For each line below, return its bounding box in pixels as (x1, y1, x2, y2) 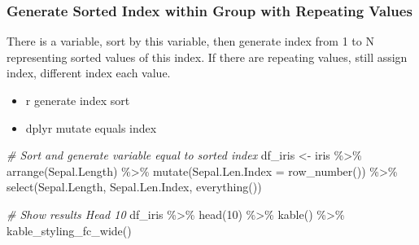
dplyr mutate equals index (25, 119, 157, 136)
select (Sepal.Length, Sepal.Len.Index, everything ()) (7, 178, 262, 195)
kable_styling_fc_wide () (7, 221, 132, 238)
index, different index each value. (7, 64, 171, 81)
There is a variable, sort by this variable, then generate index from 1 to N (7, 33, 374, 50)
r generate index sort (25, 92, 130, 108)
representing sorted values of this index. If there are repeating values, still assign (7, 48, 408, 65)
